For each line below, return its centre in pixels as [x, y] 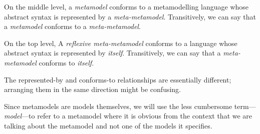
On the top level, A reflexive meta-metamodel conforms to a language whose [121, 43]
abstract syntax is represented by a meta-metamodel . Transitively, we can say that [130, 16]
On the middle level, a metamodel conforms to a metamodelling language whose [126, 6]
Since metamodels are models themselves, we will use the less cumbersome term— [130, 106]
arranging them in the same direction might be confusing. [93, 89]
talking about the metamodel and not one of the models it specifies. [108, 125]
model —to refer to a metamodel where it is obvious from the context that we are [128, 116]
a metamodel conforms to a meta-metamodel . [72, 26]
